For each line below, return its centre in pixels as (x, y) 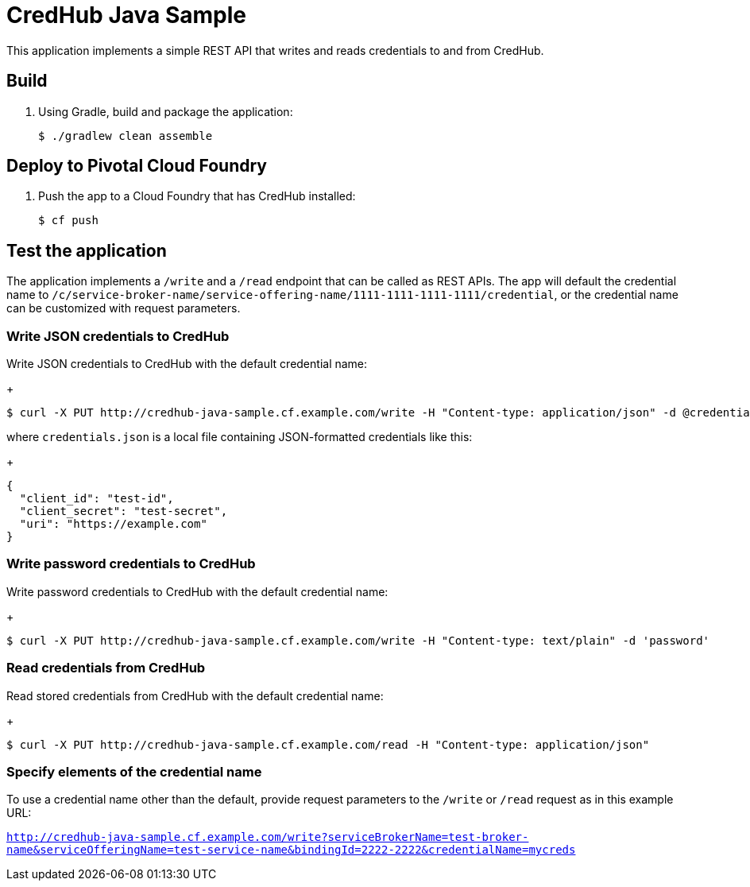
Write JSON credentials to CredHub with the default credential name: (187, 364)
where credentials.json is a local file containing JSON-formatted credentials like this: (240, 437)
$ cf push (68, 221)
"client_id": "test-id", (97, 499)
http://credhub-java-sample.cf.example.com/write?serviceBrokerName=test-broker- (268, 837)
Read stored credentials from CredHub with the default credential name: (195, 695)
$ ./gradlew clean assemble (126, 136)
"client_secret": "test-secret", (124, 511)
